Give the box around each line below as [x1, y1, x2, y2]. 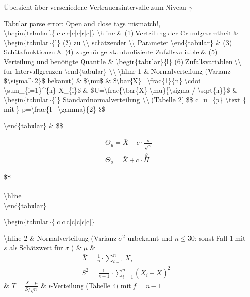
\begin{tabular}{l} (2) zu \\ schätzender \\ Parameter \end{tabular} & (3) [4, 37, 232, 47]
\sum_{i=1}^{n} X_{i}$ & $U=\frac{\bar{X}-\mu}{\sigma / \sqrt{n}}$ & [4, 85, 238, 95]
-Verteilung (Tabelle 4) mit [50, 280, 131, 290]
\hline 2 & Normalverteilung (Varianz [4, 233, 117, 243]
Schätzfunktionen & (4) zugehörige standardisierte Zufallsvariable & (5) [4, 47, 217, 57]
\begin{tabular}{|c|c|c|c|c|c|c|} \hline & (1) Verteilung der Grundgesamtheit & [4, 28, 239, 38]
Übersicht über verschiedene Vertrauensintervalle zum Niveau [4, 2, 186, 12]
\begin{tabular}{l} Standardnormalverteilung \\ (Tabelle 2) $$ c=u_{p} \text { [4, 94, 247, 105]
